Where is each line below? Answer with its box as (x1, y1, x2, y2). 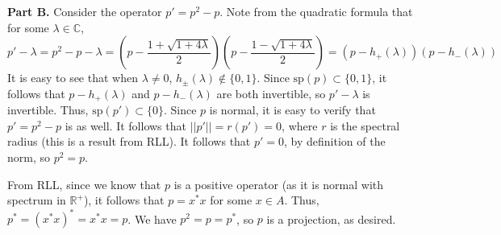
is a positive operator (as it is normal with (173, 175, 384, 192)
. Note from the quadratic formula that (219, 3, 413, 19)
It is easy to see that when (7, 69, 138, 86)
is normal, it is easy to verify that (209, 101, 376, 118)
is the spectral (330, 117, 400, 134)
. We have (127, 210, 177, 227)
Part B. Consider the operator (7, 3, 162, 19)
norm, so (7, 149, 51, 166)
